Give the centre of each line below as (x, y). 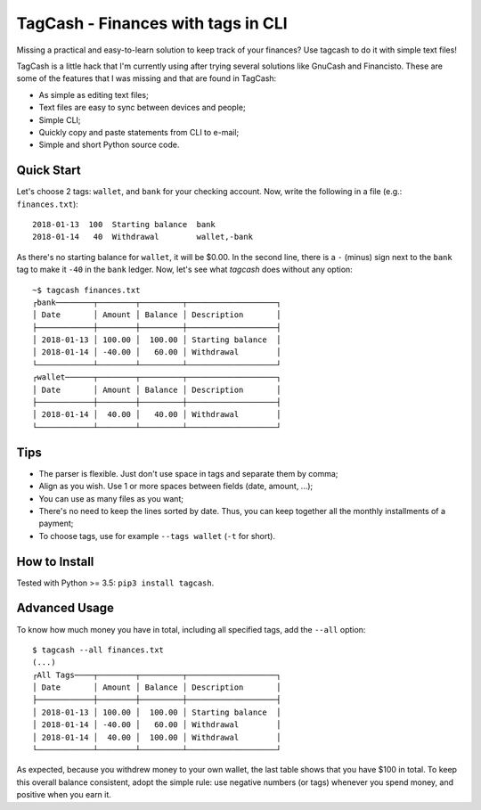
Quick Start (49, 171)
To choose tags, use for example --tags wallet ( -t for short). (157, 536)
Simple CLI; (60, 119)
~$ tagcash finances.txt (86, 290)
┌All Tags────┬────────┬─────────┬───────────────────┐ (157, 675)
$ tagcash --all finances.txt (98, 650)
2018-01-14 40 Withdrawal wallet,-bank (143, 237)
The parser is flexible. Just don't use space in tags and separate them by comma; (188, 473)
